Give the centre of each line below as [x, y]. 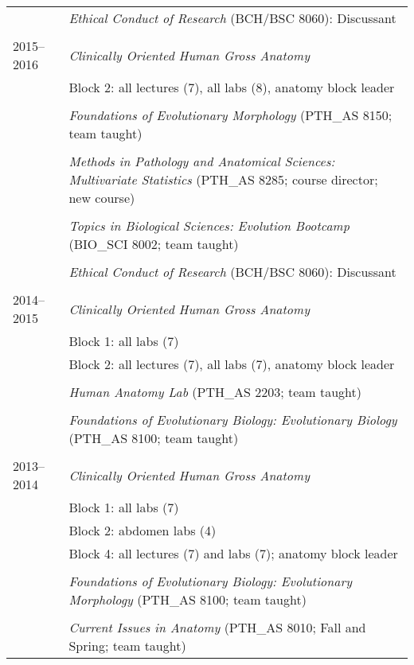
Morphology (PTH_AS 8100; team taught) [187, 599]
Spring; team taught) [127, 646]
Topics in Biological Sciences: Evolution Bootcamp [209, 226]
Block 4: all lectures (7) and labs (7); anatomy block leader [233, 553]
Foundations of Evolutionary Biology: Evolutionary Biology [233, 420]
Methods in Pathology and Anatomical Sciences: [202, 161]
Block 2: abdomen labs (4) [143, 530]
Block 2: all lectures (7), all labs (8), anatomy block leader [232, 87]
